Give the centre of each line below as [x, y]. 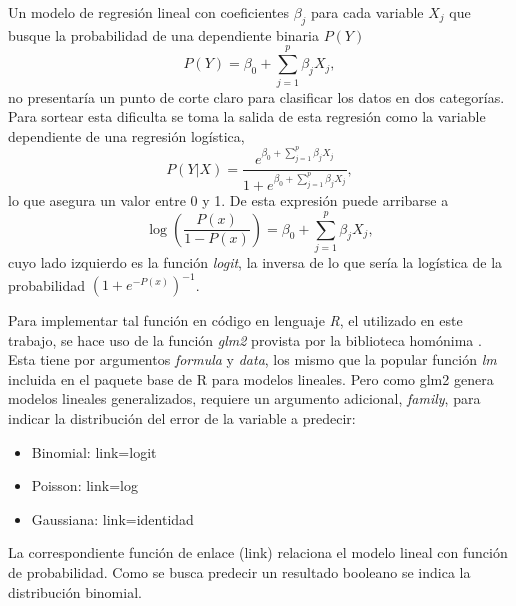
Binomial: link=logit [94, 451]
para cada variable [367, 12]
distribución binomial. [75, 591]
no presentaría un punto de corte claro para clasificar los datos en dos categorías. [256, 96]
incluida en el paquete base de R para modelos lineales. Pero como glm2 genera [251, 378]
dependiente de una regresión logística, [126, 135]
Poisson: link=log [84, 485]
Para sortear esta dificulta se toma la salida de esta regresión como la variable [247, 116]
